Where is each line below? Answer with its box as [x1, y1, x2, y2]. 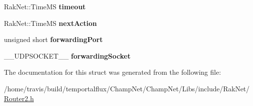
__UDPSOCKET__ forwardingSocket [4, 50, 131, 61]
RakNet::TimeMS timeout [4, 1, 86, 11]
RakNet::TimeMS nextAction [4, 18, 97, 28]
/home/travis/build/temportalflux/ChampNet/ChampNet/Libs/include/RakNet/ [4, 83, 250, 93]
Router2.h [4, 93, 34, 103]
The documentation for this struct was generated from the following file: [4, 67, 221, 77]
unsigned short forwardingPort [4, 34, 103, 44]
